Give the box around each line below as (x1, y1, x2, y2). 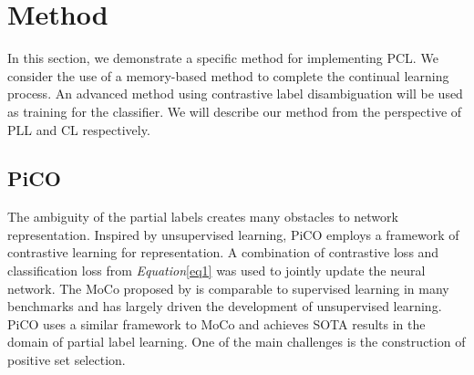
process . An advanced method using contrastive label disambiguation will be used (7, 84, 463, 103)
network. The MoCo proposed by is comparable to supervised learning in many (7, 278, 449, 297)
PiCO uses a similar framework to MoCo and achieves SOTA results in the (7, 314, 426, 333)
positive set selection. (7, 350, 126, 370)
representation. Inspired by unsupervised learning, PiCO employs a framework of (7, 224, 459, 244)
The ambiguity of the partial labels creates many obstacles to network (7, 207, 398, 226)
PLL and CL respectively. (7, 120, 150, 139)
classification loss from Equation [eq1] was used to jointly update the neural (7, 261, 426, 280)
